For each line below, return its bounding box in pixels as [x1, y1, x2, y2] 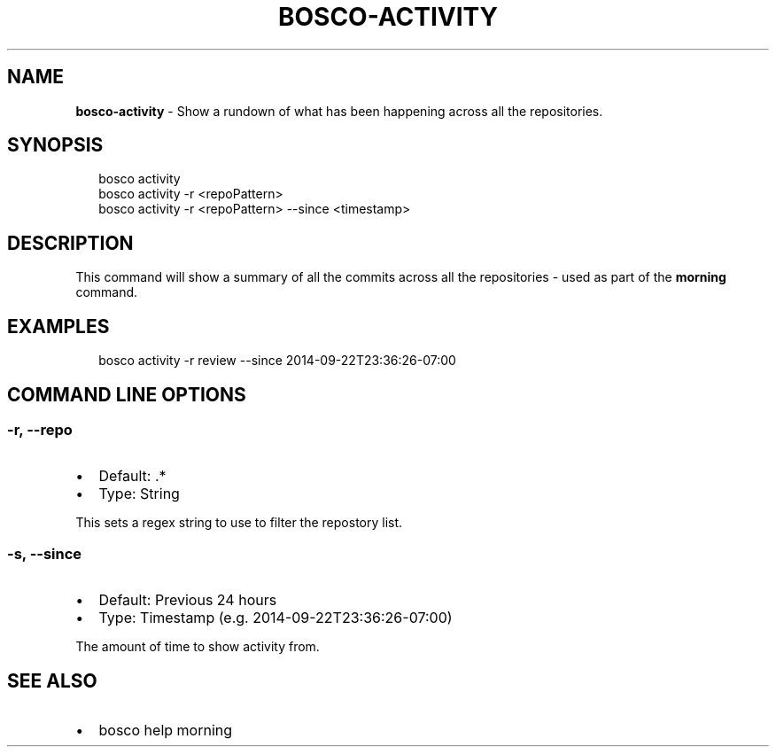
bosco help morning [98, 720, 233, 739]
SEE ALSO [7, 669, 97, 692]
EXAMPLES [7, 315, 110, 338]
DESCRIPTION [7, 231, 134, 254]
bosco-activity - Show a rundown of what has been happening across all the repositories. [75, 103, 603, 119]
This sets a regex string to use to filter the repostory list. [75, 515, 403, 531]
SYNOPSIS [7, 134, 104, 157]
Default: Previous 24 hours [98, 591, 277, 610]
